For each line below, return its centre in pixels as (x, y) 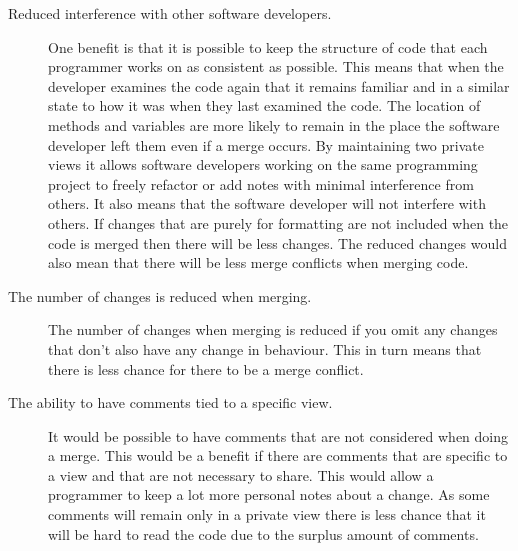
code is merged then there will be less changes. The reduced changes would (277, 242)
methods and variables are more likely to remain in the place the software (274, 124)
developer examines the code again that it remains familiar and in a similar (279, 85)
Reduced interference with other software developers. (170, 13)
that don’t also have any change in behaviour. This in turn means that (265, 348)
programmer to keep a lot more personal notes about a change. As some (269, 494)
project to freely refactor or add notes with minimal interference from (261, 183)
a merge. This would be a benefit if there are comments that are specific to (278, 455)
